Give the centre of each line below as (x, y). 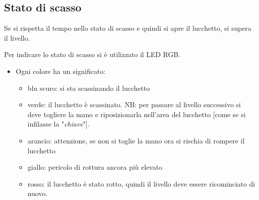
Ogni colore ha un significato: (61, 71)
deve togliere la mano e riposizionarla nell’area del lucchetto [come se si (137, 114)
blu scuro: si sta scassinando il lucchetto (89, 88)
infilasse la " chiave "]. (59, 124)
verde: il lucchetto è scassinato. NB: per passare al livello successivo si (134, 104)
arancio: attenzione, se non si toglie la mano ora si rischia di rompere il (136, 140)
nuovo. (38, 193)
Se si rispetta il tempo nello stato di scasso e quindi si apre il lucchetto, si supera (128, 28)
